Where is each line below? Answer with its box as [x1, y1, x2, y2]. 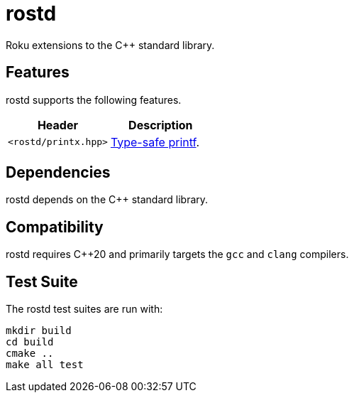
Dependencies [6, 163, 111, 182]
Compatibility [6, 217, 104, 236]
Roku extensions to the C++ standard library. [6, 38, 215, 51]
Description [128, 117, 193, 132]
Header [37, 117, 78, 132]
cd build [6, 336, 54, 348]
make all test [6, 359, 84, 371]
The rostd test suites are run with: [6, 303, 163, 316]
